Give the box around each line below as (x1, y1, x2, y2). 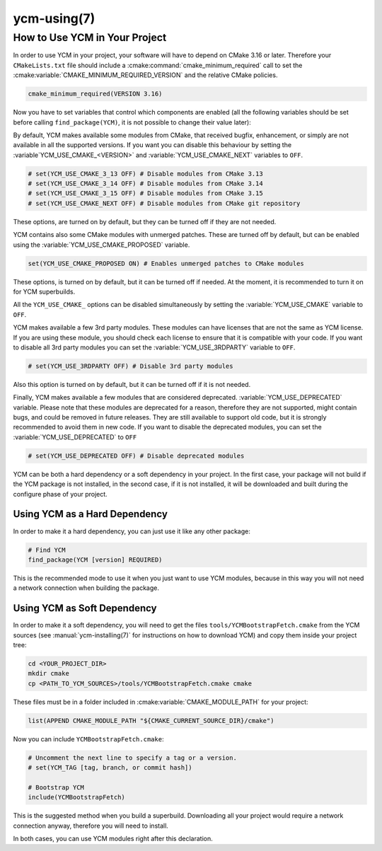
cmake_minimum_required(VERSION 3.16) (28, 90, 163, 98)
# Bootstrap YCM (28, 783, 85, 792)
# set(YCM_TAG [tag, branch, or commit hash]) (28, 764, 192, 772)
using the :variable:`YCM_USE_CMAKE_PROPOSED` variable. (13, 241, 190, 249)
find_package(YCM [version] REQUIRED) (28, 555, 163, 564)
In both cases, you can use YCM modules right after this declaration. (13, 834, 213, 843)
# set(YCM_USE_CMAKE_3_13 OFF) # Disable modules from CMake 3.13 (28, 170, 263, 178)
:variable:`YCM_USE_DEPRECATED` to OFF (13, 432, 137, 441)
